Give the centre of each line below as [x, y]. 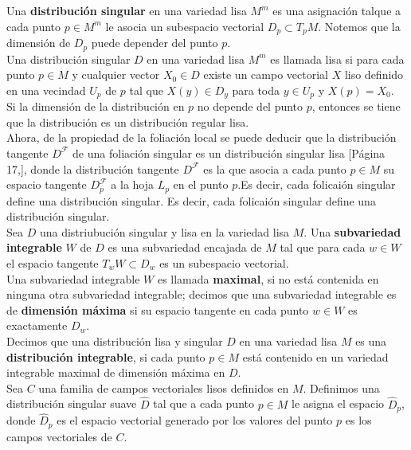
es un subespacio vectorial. [224, 262]
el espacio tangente [53, 262]
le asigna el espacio [338, 403]
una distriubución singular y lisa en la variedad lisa [164, 231]
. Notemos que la [359, 26]
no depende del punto [250, 106]
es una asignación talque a [337, 10]
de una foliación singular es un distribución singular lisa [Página [229, 153]
